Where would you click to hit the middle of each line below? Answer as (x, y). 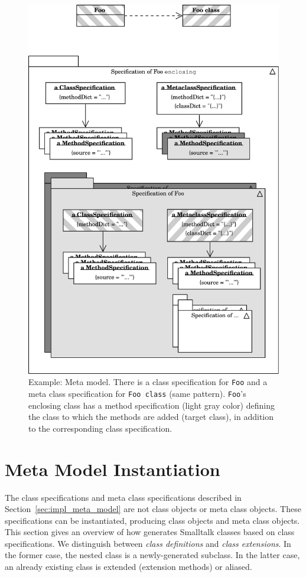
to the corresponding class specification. (100, 428)
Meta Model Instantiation (113, 469)
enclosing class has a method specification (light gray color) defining (152, 405)
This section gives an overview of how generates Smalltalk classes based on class (150, 532)
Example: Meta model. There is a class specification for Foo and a (148, 382)
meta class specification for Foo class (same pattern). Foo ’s (137, 393)
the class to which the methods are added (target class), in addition (151, 417)
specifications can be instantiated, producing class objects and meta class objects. (152, 520)
